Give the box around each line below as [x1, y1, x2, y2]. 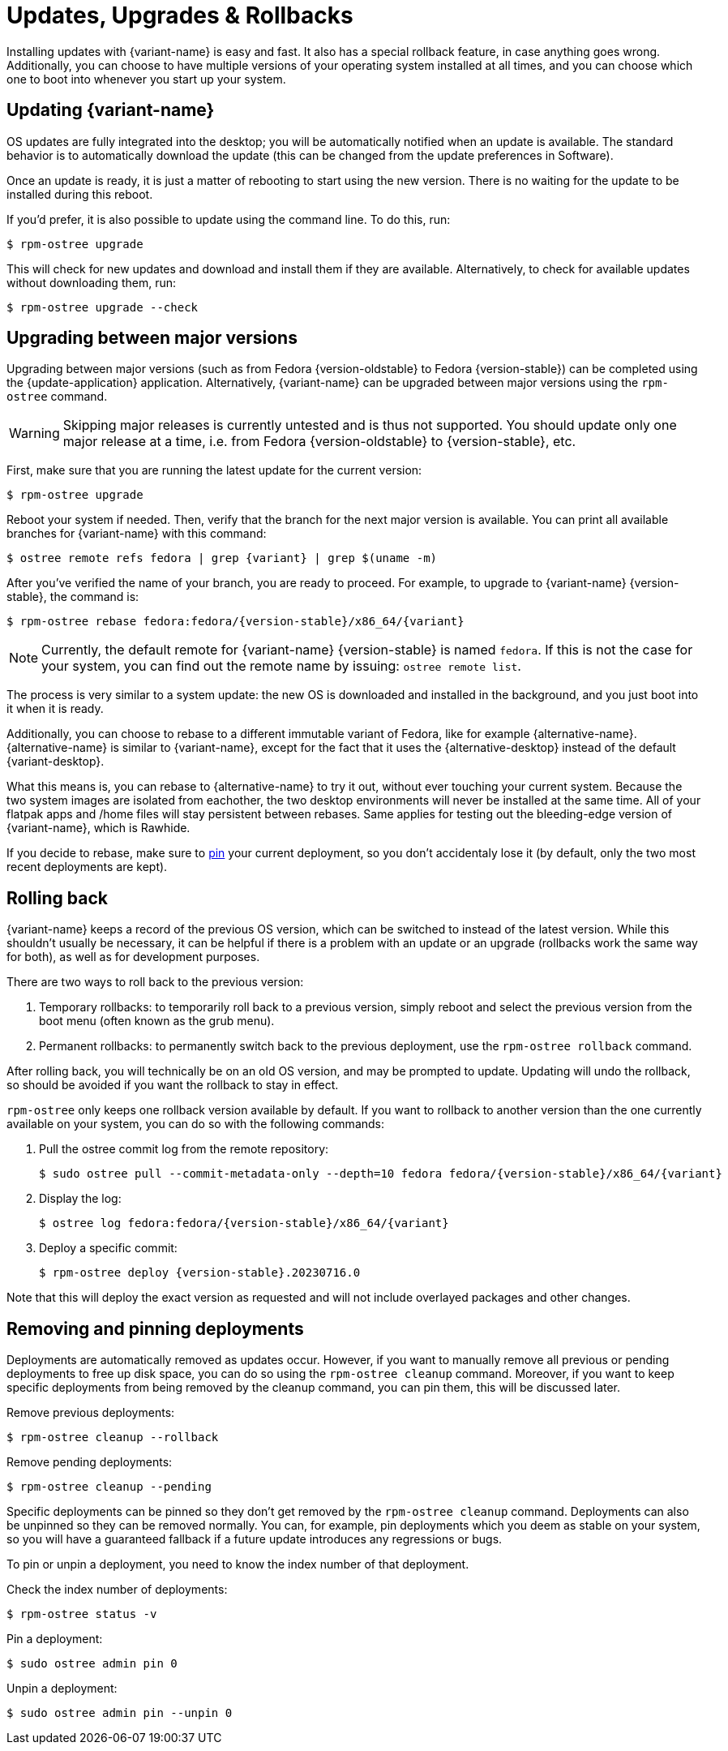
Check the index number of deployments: [6, 1582, 228, 1597]
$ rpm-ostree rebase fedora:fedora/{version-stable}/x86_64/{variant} [6, 615, 465, 629]
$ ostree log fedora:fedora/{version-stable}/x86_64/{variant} [39, 1217, 449, 1230]
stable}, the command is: [6, 590, 139, 604]
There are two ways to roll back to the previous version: [6, 975, 304, 989]
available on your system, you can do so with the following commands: [6, 1117, 385, 1131]
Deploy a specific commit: [39, 1241, 178, 1255]
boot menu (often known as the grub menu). [39, 1014, 275, 1028]
